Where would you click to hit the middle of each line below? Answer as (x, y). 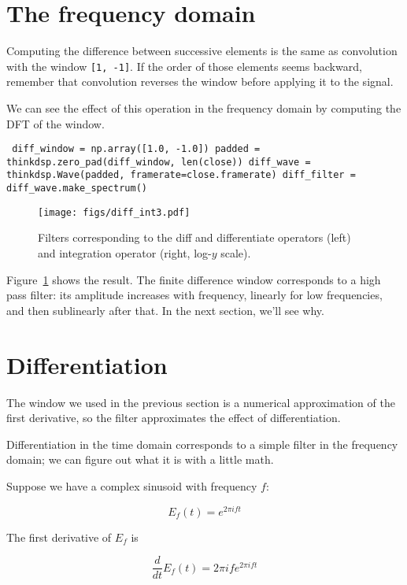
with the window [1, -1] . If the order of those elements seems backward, (184, 66)
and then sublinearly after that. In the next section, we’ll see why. (165, 310)
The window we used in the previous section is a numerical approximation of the (201, 402)
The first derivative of (59, 537)
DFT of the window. (55, 123)
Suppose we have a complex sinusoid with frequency (132, 485)
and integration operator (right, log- (125, 253)
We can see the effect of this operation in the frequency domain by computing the (204, 107)
